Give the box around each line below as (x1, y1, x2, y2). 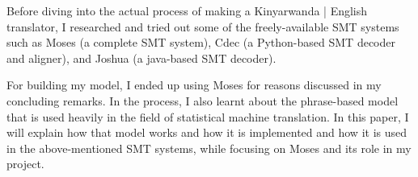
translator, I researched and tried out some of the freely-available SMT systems (6, 18, 399, 35)
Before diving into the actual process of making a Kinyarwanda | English (6, 2, 368, 19)
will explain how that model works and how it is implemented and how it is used (6, 124, 407, 141)
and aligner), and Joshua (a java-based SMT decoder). (6, 49, 277, 66)
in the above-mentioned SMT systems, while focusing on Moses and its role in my (6, 139, 412, 156)
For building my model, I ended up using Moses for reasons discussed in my (6, 76, 382, 93)
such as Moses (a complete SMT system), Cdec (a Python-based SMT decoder (6, 34, 395, 51)
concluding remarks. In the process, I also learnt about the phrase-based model (6, 92, 399, 109)
